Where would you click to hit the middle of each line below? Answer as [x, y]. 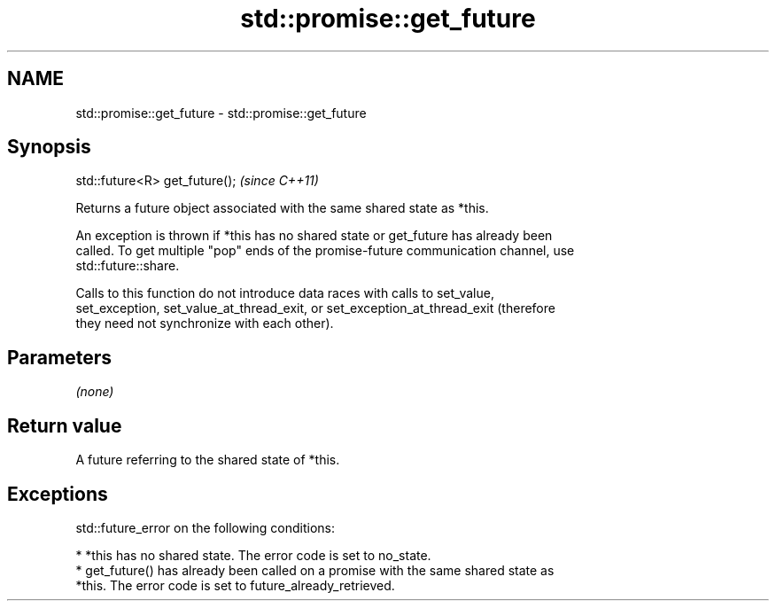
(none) [95, 392]
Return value [65, 425]
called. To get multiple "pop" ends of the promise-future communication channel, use [325, 251]
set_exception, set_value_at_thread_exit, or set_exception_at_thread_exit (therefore [315, 308]
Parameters [59, 357]
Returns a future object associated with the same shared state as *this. [282, 208]
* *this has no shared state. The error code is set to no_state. [253, 555]
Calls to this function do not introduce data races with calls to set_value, [285, 293]
